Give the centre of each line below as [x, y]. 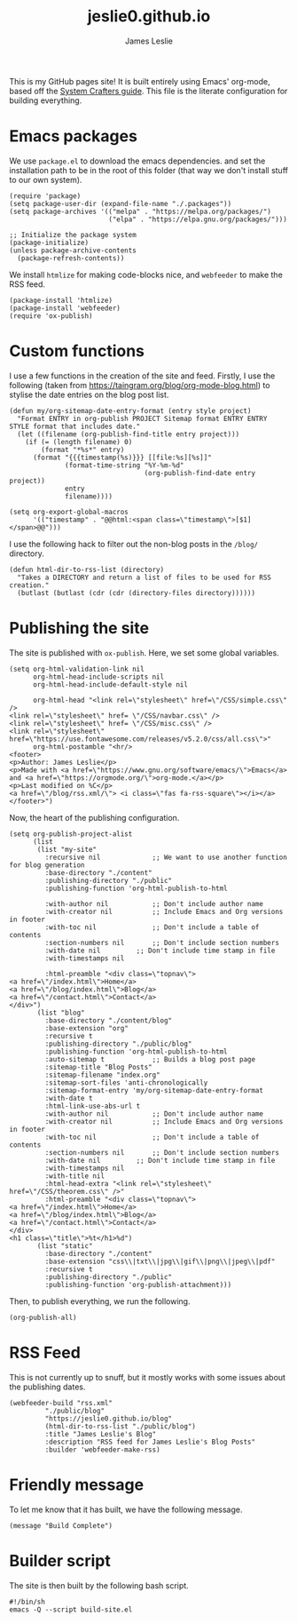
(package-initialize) [49, 243]
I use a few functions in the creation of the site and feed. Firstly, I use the [142, 376]
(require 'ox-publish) [51, 316]
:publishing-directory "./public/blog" [118, 1044]
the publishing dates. [47, 1387]
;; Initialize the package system [73, 235]
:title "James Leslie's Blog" [101, 1434]
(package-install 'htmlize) [61, 300]
